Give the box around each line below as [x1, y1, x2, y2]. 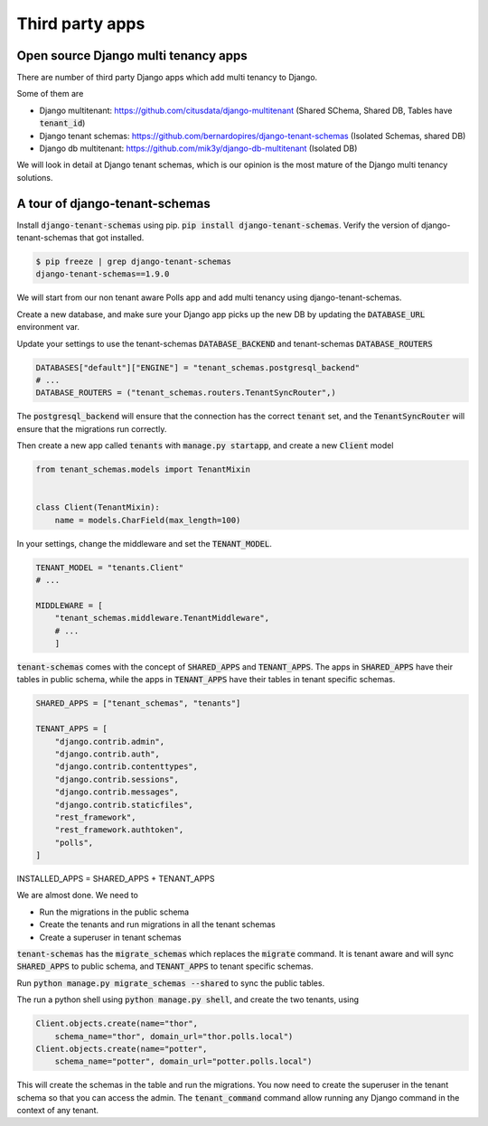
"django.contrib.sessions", [54, 774, 180, 784]
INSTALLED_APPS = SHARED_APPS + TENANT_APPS [16, 873, 215, 885]
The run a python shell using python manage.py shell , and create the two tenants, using [16, 994, 360, 1005]
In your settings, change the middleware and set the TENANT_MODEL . [16, 538, 273, 549]
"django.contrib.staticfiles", [54, 800, 193, 810]
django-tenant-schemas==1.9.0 [35, 269, 170, 279]
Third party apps [16, 14, 145, 33]
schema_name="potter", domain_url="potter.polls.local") [54, 1056, 313, 1066]
